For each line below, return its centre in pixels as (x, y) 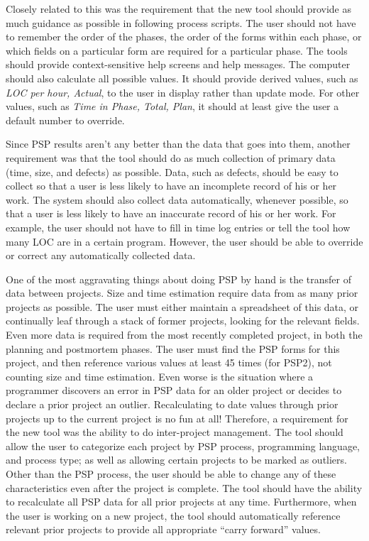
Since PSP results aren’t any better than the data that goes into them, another (178, 144)
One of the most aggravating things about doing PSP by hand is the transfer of (178, 279)
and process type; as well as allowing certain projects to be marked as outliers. (176, 460)
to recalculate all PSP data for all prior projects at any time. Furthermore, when (181, 502)
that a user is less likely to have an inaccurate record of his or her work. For (171, 213)
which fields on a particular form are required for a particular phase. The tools (177, 50)
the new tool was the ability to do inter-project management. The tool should (175, 432)
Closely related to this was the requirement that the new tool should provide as (179, 9)
